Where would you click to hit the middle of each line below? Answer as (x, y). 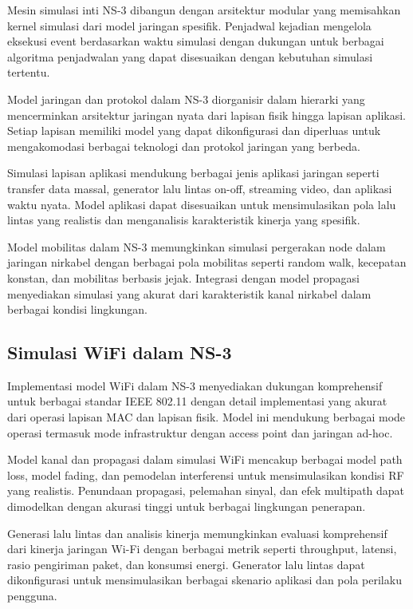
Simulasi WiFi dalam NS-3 (120, 352)
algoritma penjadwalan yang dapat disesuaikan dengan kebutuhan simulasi (190, 56)
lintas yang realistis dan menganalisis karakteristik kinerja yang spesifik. (184, 220)
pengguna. (32, 596)
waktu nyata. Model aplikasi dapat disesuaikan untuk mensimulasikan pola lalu (202, 204)
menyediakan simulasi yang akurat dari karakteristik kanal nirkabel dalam (189, 293)
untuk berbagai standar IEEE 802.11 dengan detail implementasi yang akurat (197, 401)
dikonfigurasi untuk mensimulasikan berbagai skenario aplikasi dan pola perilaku (205, 580)
